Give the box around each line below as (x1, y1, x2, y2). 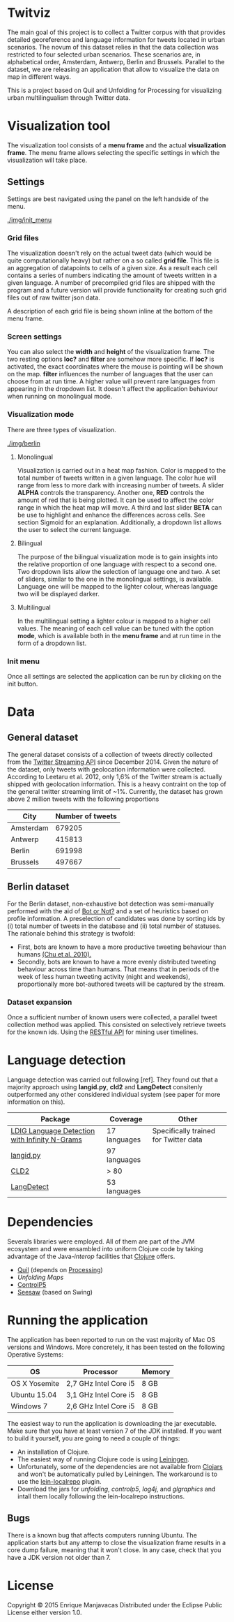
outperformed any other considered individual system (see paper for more (7, 1090, 221, 1098)
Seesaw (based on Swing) (17, 1288, 93, 1296)
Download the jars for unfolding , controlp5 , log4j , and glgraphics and (17, 1484, 216, 1493)
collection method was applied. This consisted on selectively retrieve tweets (7, 1020, 226, 1029)
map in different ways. (7, 72, 72, 81)
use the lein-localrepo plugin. (17, 1477, 102, 1485)
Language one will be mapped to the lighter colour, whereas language (17, 582, 218, 591)
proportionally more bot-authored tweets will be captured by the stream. (17, 980, 226, 988)
